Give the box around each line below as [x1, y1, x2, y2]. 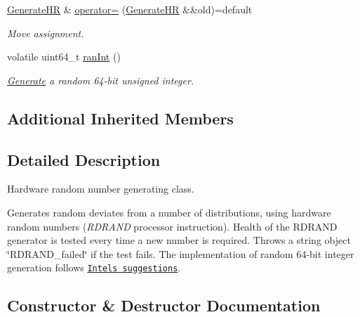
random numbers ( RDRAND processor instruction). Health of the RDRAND [7, 219, 338, 233]
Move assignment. [7, 25, 84, 40]
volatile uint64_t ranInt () [7, 49, 121, 64]
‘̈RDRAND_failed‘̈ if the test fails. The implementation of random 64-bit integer [7, 246, 354, 261]
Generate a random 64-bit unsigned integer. [7, 72, 194, 87]
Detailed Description [7, 148, 161, 170]
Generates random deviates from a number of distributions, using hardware [7, 205, 331, 219]
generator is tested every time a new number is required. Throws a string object [7, 233, 351, 247]
